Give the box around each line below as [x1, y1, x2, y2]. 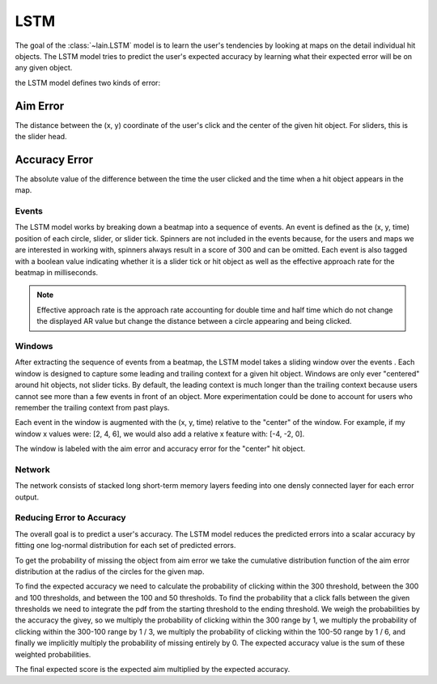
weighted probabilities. [15, 649, 91, 659]
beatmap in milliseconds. [15, 268, 99, 278]
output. [15, 492, 40, 502]
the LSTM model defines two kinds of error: [15, 78, 161, 87]
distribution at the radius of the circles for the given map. [15, 567, 205, 576]
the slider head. [15, 132, 68, 142]
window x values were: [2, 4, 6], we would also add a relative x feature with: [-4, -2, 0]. [15, 429, 305, 439]
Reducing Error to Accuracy [15, 512, 126, 524]
